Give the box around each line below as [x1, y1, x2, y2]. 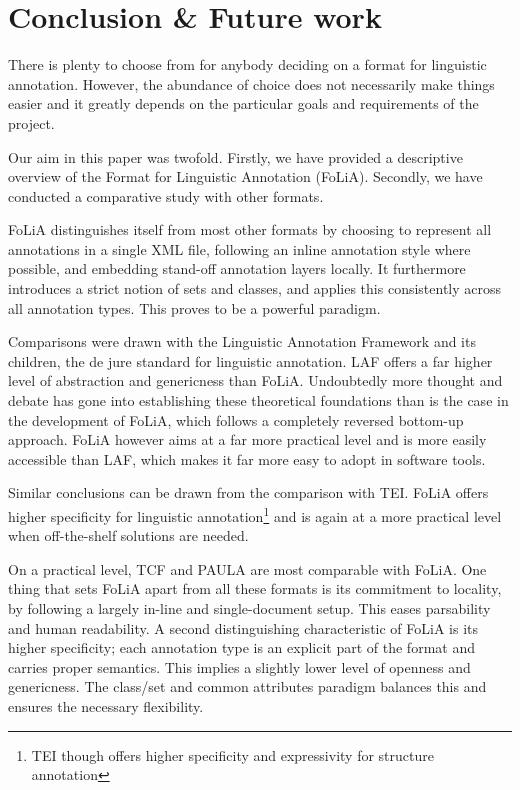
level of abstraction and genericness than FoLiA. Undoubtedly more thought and [8, 370, 503, 391]
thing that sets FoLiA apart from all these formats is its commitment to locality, [8, 578, 502, 599]
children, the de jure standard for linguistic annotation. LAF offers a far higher [8, 350, 493, 371]
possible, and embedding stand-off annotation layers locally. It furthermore [8, 258, 466, 279]
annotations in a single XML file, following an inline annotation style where [8, 238, 471, 259]
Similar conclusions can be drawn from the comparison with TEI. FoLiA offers [8, 482, 489, 503]
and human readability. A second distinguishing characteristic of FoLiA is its [8, 617, 479, 638]
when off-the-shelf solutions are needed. [8, 525, 249, 546]
